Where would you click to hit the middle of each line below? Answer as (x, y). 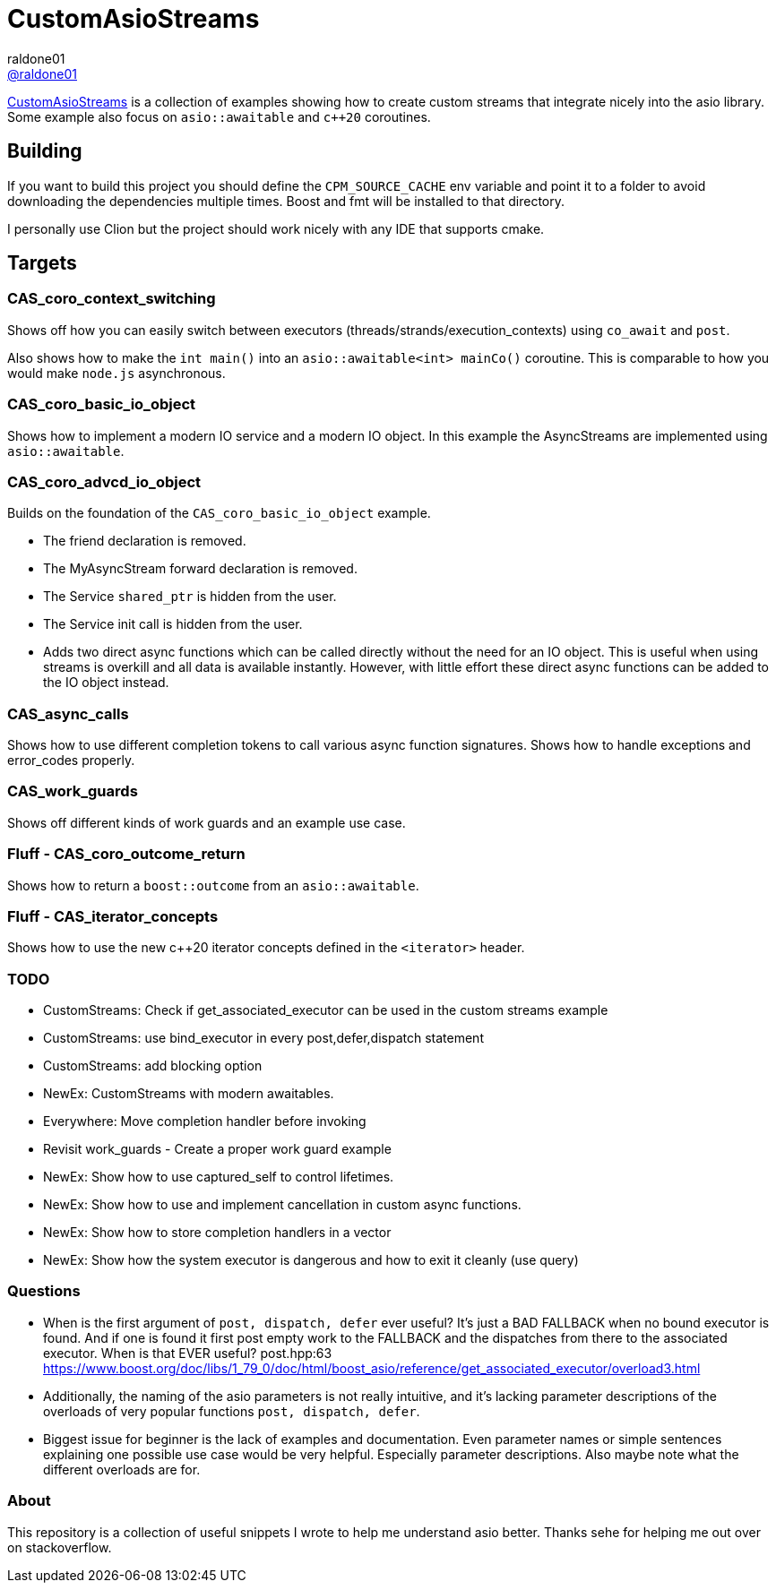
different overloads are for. (122, 1469)
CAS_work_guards (73, 791)
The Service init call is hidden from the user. (173, 624)
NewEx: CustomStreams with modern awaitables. (189, 1094)
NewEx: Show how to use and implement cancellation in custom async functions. (282, 1205)
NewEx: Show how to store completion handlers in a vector (217, 1233)
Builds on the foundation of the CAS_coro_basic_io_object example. (219, 513)
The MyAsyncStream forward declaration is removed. (200, 569)
